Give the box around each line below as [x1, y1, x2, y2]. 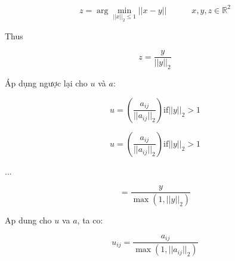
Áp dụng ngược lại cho [5, 77, 88, 89]
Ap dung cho [5, 214, 52, 226]
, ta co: [77, 214, 103, 226]
